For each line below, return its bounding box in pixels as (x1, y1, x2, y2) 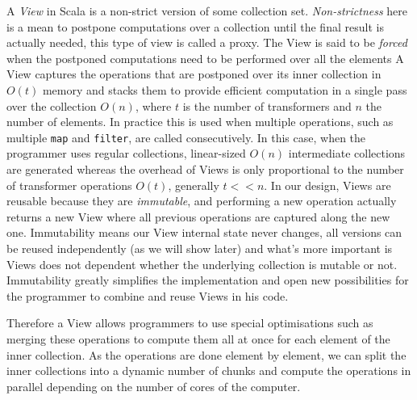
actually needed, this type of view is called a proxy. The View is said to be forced (6, 34, 407, 51)
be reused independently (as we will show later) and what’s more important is (6, 239, 393, 256)
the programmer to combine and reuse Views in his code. (6, 287, 289, 304)
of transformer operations (6, 176, 132, 193)
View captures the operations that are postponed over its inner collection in (6, 65, 382, 82)
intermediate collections (288, 145, 406, 162)
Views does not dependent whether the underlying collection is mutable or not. (6, 255, 398, 272)
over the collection (6, 97, 97, 114)
